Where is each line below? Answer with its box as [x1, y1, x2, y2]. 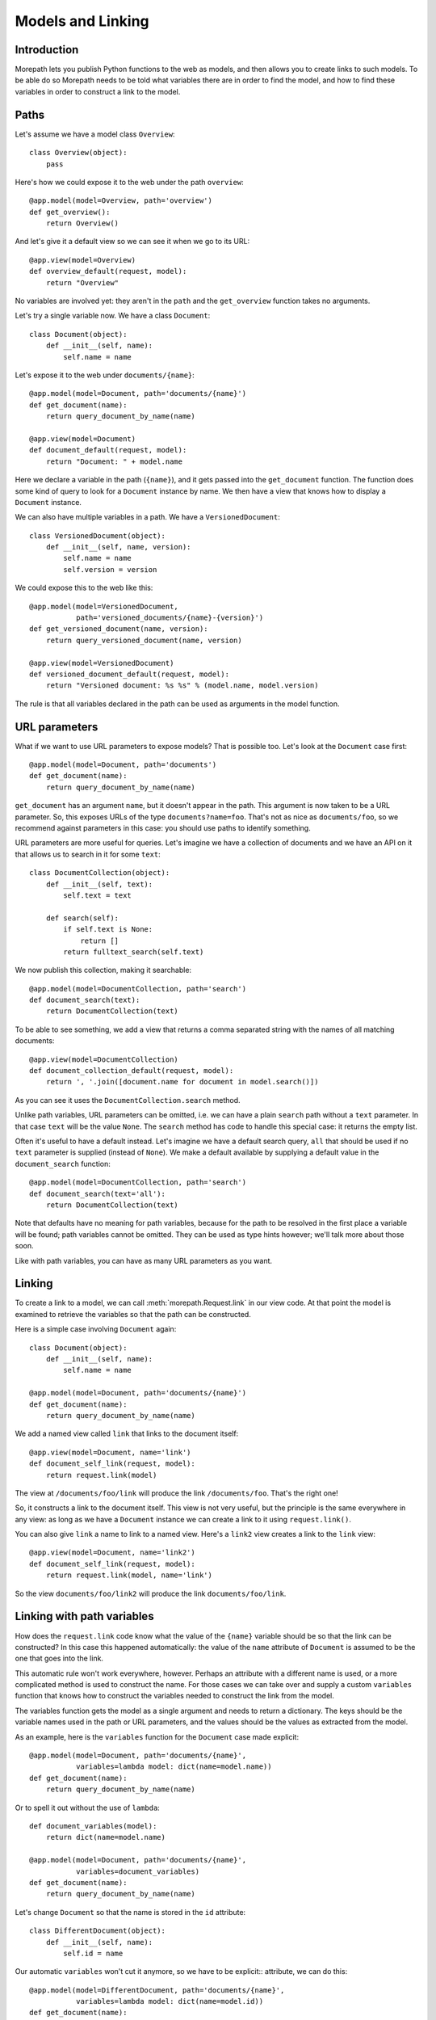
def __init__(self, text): [45, 879, 153, 889]
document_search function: [15, 1159, 111, 1168]
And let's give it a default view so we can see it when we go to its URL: [15, 237, 250, 246]
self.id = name [63, 1948, 124, 1958]
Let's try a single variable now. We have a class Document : [15, 311, 211, 321]
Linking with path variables [15, 1610, 154, 1623]
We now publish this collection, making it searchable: [15, 966, 192, 975]
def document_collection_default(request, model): [29, 1067, 234, 1075]
